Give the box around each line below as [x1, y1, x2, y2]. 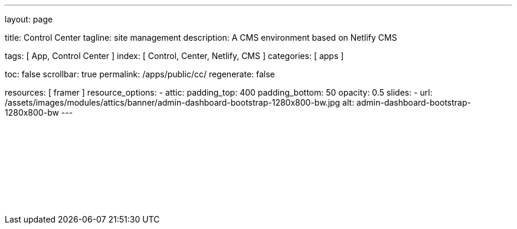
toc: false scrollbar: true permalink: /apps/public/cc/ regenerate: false [5, 69, 275, 79]
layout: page [5, 14, 53, 24]
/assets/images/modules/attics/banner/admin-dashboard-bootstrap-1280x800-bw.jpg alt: [5, 97, 355, 107]
